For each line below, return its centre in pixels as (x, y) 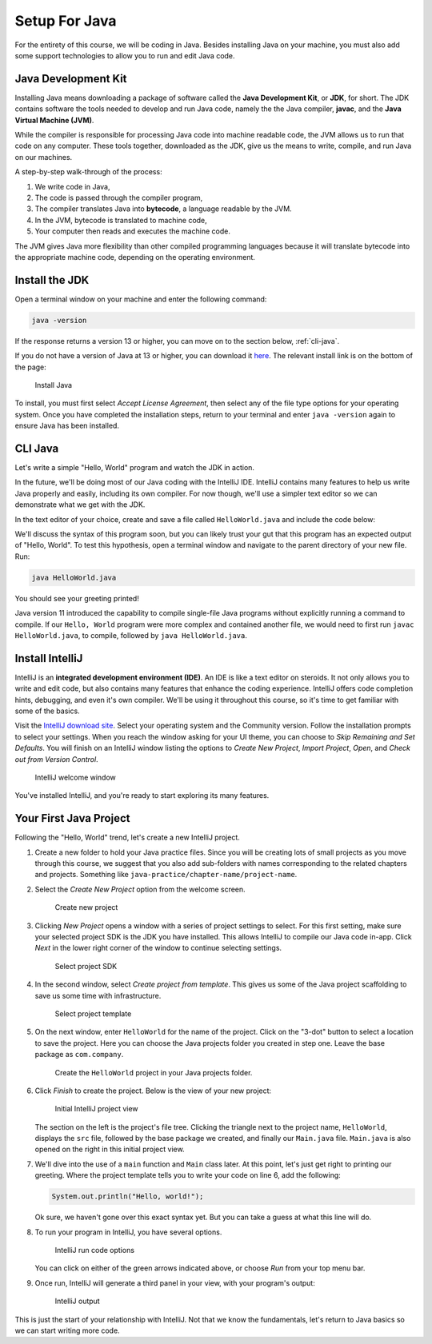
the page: (31, 367)
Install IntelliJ (49, 658)
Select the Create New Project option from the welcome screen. (140, 889)
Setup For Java (66, 21)
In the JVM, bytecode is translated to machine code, (121, 220)
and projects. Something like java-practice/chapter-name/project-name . (166, 875)
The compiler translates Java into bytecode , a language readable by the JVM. (163, 209)
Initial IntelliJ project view (97, 1109)
